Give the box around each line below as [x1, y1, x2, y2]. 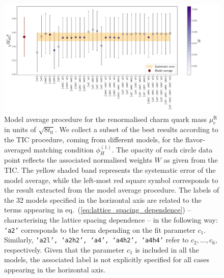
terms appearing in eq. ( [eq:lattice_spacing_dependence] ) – [4, 204, 191, 215]
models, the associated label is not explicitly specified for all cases [4, 254, 210, 265]
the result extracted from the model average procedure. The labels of [4, 184, 219, 195]
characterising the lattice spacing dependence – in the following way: [4, 214, 218, 225]
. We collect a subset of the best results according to [54, 124, 218, 135]
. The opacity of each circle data [111, 144, 213, 155]
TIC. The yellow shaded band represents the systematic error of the [4, 164, 216, 175]
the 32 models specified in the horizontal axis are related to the [4, 194, 202, 205]
